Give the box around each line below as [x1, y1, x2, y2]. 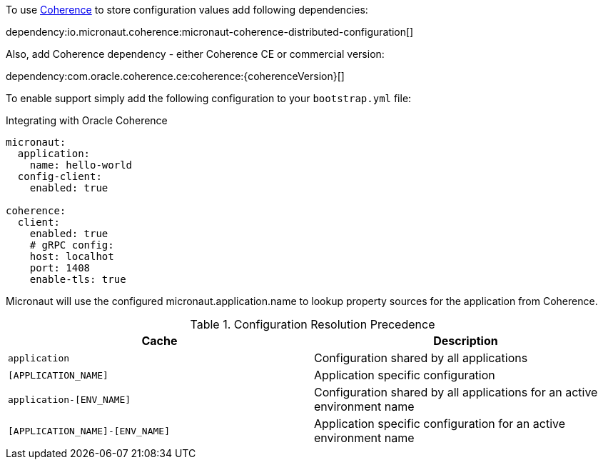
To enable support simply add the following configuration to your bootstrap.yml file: [6, 92, 412, 104]
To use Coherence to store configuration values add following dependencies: [6, 4, 368, 16]
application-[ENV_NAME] [8, 394, 131, 405]
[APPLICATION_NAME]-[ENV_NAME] [8, 425, 170, 436]
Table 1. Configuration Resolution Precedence [190, 317, 435, 331]
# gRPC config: [29, 239, 114, 251]
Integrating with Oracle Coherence [6, 114, 168, 126]
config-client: [17, 171, 102, 182]
